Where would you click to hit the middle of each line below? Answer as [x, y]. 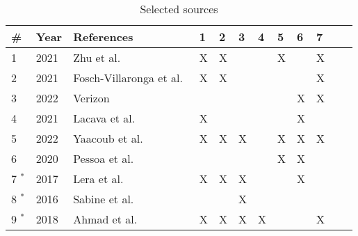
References [103, 37]
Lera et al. [98, 179]
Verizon [91, 98]
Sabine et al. [104, 199]
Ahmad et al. [105, 219]
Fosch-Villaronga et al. [128, 78]
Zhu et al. [97, 57]
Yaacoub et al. [108, 138]
